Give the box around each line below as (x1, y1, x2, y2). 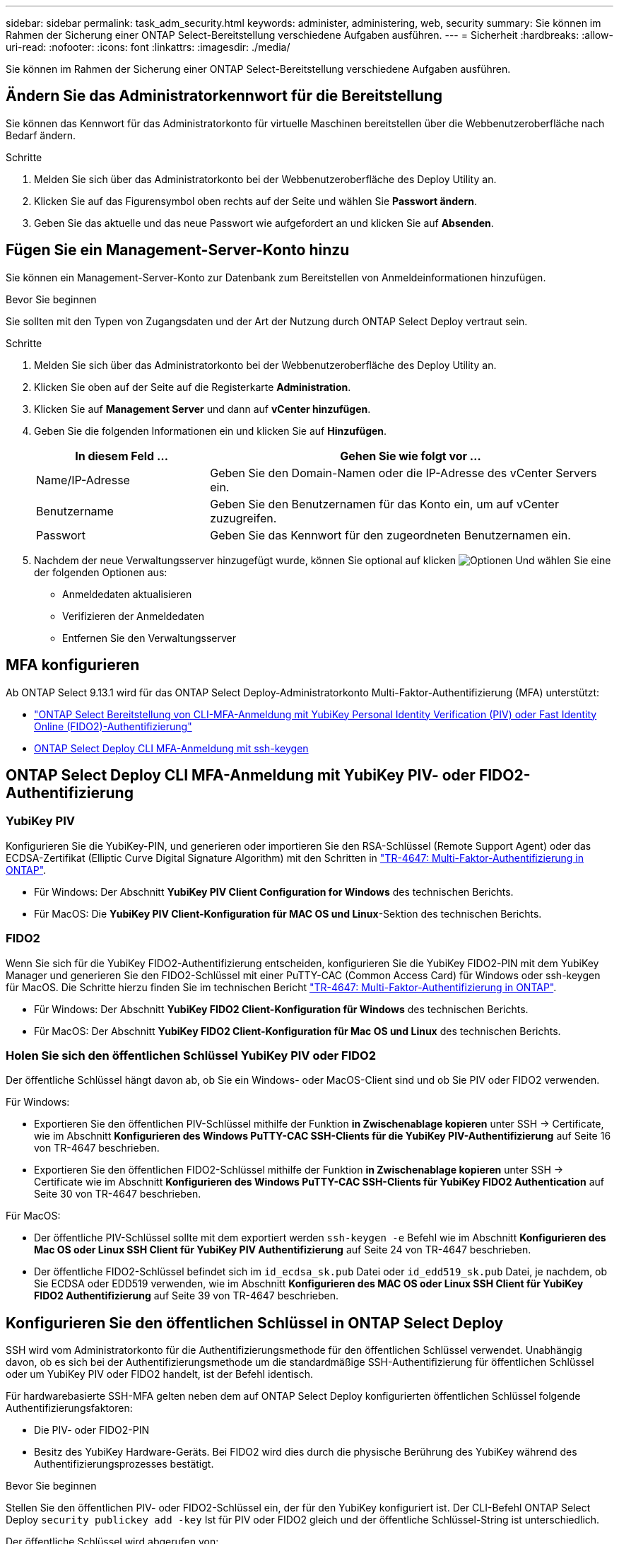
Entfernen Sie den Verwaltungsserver (62, 631, 236, 644)
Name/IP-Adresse (36, 472, 130, 487)
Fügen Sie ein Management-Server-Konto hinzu (6, 241, 350, 259)
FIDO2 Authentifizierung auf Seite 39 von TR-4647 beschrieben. (34, 1289, 339, 1302)
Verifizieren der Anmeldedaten (62, 609, 204, 622)
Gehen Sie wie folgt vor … (340, 448, 481, 463)
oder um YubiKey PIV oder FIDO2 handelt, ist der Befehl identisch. (6, 1368, 313, 1381)
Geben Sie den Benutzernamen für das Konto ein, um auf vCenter (210, 496, 559, 511)
